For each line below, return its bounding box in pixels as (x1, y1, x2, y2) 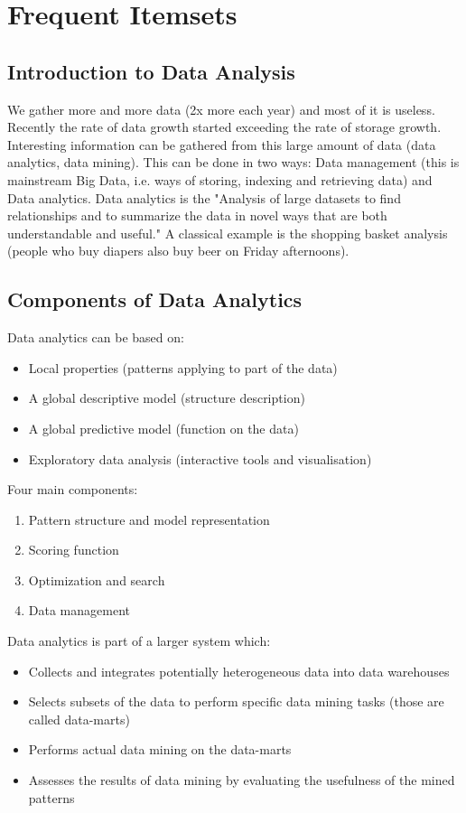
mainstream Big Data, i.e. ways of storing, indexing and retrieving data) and (7, 170, 433, 189)
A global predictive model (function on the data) (28, 418, 299, 437)
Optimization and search (28, 570, 165, 589)
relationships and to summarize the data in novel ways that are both (7, 206, 387, 225)
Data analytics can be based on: (7, 328, 184, 347)
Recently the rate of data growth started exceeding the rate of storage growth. (7, 117, 442, 136)
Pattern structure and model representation (28, 509, 270, 528)
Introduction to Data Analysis (7, 57, 295, 85)
